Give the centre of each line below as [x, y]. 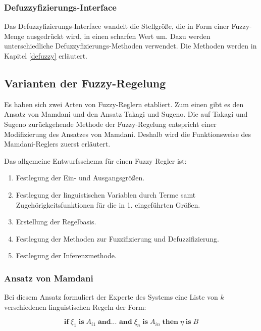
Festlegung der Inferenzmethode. [66, 255]
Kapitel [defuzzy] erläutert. [46, 56]
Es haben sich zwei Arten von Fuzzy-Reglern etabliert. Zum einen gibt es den [124, 104]
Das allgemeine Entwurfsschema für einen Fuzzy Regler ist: [95, 160]
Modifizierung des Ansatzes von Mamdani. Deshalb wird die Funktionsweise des [128, 134]
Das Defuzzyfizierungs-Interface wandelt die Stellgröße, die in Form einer [117, 26]
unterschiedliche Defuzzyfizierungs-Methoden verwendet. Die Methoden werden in [130, 46]
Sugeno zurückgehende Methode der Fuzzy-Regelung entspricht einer [110, 124]
